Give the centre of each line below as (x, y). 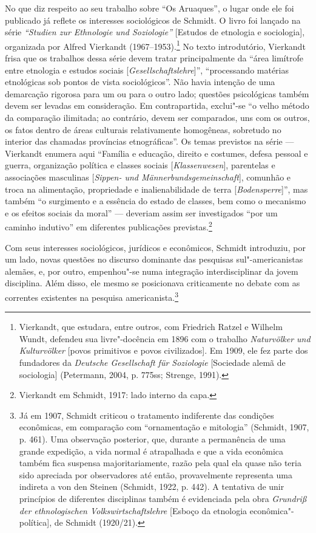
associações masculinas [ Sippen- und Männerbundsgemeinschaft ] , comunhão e (148, 177)
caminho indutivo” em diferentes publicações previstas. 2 (109, 226)
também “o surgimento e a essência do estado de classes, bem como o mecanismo (156, 201)
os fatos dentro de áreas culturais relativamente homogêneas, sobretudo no (143, 129)
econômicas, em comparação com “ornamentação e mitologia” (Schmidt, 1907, (164, 427)
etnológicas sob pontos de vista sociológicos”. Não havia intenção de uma (140, 82)
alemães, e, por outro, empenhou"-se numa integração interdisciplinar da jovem (152, 271)
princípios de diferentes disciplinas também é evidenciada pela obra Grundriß (163, 498)
